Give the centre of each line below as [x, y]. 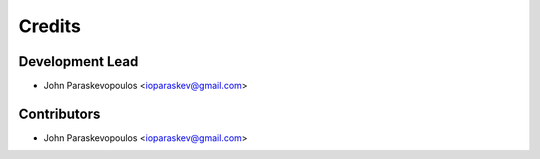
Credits [50, 26]
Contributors [59, 113]
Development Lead [78, 61]
